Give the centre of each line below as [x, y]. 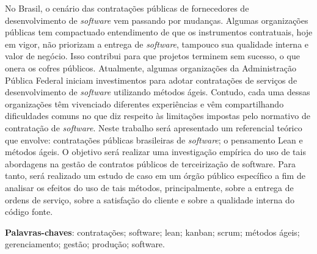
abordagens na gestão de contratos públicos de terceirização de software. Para [150, 163]
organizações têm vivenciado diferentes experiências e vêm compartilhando [144, 103]
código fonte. [29, 212]
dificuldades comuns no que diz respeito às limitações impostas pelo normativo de [158, 116]
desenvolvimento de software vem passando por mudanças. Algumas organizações [157, 20]
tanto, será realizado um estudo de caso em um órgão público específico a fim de [155, 176]
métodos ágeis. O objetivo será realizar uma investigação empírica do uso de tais [155, 152]
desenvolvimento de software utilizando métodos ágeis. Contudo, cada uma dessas [158, 92]
